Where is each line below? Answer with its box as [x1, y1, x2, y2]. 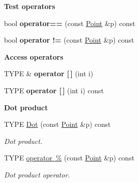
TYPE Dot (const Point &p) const [4, 119, 111, 129]
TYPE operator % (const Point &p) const [4, 152, 134, 163]
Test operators [4, 1, 55, 11]
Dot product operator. [4, 169, 70, 179]
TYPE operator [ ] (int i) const [4, 85, 104, 95]
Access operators [4, 51, 64, 62]
